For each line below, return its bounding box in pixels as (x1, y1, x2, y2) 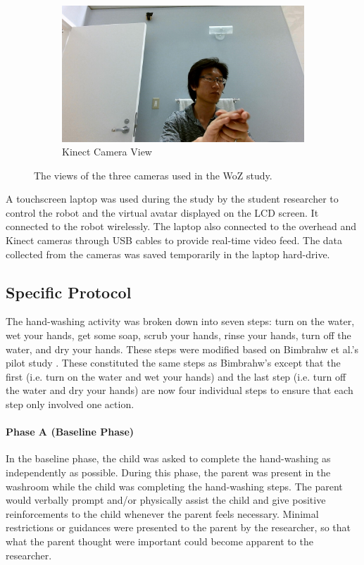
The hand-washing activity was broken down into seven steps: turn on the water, (6, 314, 355, 329)
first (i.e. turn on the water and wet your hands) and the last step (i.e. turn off (6, 369, 346, 383)
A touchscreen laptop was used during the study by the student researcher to (6, 191, 339, 206)
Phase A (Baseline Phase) (6, 424, 134, 439)
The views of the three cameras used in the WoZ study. (34, 167, 272, 182)
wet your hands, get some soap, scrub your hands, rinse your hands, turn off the (6, 328, 351, 343)
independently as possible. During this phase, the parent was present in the (6, 465, 331, 479)
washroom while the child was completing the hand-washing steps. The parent (6, 478, 343, 493)
